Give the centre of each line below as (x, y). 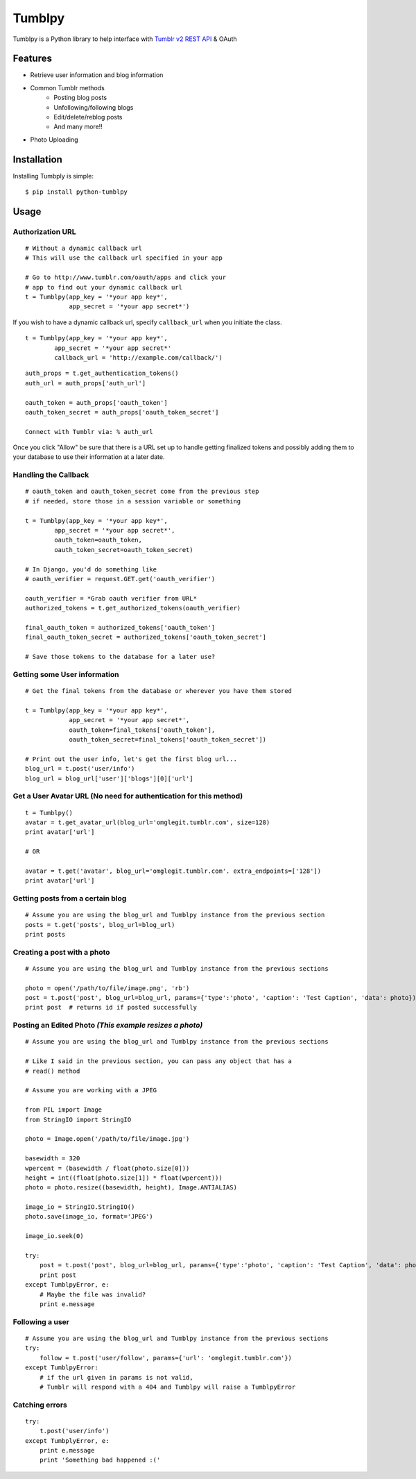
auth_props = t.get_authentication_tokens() (102, 374)
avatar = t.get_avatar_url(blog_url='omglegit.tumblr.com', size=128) (148, 822)
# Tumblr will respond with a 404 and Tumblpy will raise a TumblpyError (167, 1387)
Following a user (41, 1321)
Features (32, 59)
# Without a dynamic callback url (84, 249)
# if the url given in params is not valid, (116, 1377)
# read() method (53, 1071)
